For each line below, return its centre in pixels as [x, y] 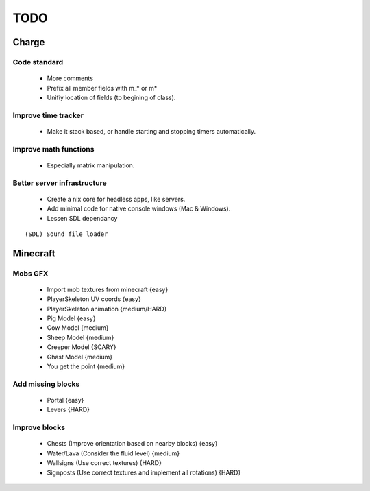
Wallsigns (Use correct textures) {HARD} [104, 463]
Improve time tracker [48, 115]
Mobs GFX [30, 273]
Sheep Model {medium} [81, 337]
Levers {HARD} [69, 410]
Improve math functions [53, 149]
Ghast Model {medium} [80, 357]
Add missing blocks [46, 384]
